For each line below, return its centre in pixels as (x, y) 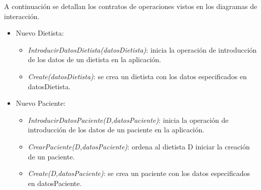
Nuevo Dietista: (40, 33)
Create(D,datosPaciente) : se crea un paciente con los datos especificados (139, 173)
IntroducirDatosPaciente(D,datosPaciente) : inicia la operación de (128, 120)
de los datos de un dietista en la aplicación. (95, 59)
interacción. (22, 16)
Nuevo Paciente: (41, 103)
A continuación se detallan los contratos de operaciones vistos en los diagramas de (131, 6)
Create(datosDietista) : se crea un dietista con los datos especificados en (137, 76)
